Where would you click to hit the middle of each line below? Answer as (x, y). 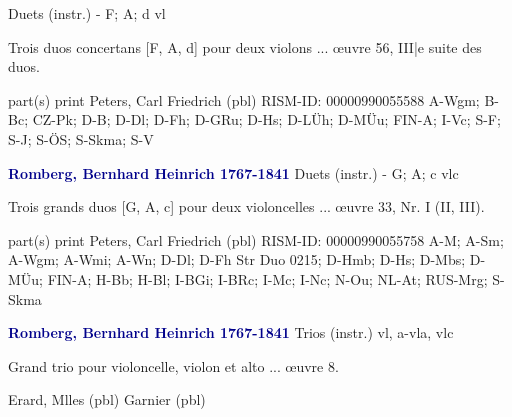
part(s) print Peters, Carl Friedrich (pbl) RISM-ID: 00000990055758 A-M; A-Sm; (256, 239)
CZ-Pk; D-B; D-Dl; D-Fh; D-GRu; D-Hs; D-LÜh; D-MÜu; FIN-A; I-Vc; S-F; (266, 119)
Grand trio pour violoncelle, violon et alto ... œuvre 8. (173, 365)
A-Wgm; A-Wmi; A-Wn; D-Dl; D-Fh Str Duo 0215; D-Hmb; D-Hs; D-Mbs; (237, 259)
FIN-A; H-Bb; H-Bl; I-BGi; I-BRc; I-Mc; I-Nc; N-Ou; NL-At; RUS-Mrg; (267, 278)
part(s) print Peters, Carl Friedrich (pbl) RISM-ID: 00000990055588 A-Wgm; (244, 99)
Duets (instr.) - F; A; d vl (87, 13)
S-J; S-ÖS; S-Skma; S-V (81, 138)
